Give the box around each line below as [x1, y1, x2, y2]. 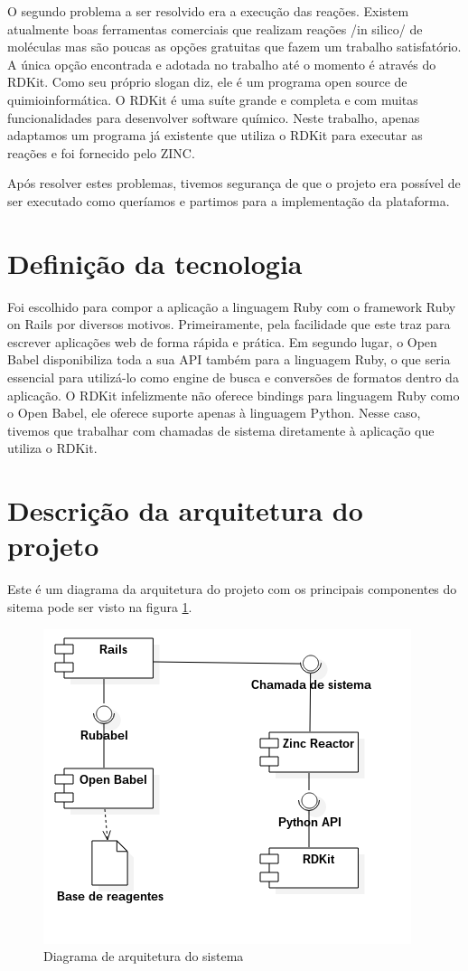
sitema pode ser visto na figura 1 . [7, 597, 192, 616]
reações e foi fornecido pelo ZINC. [7, 143, 195, 162]
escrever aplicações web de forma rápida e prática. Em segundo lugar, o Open [7, 332, 437, 351]
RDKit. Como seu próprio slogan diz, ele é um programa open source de [7, 72, 407, 91]
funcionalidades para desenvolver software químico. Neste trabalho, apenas [7, 108, 420, 127]
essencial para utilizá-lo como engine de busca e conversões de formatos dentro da [7, 368, 459, 387]
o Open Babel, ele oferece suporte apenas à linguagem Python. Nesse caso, [7, 403, 421, 422]
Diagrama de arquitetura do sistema [43, 947, 244, 966]
